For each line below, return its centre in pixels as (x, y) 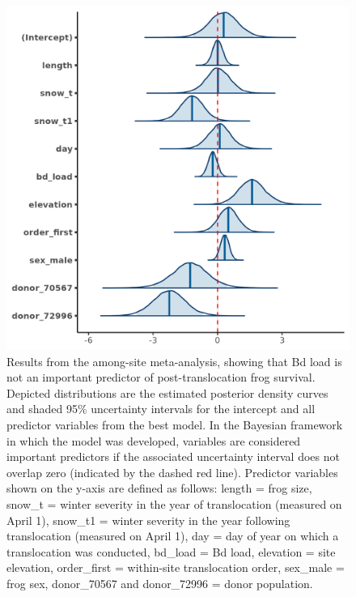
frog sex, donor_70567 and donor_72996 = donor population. (160, 583)
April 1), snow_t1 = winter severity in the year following (148, 520)
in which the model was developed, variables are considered (154, 440)
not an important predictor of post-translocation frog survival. (161, 377)
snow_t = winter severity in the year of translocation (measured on (174, 503)
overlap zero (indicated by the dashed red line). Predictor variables (172, 472)
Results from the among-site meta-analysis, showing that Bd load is (174, 361)
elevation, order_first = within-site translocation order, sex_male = (176, 567)
